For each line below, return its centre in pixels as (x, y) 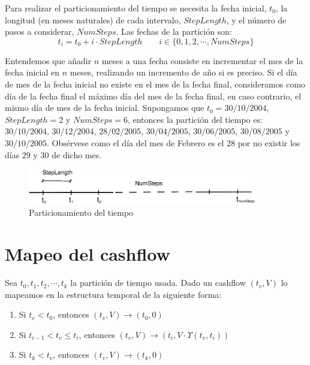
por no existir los (269, 142)
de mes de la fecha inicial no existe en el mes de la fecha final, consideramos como (155, 84)
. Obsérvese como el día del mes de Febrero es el (136, 142)
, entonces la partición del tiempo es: (195, 119)
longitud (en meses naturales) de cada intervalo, (93, 19)
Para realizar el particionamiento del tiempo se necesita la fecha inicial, (136, 8)
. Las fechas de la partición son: (174, 31)
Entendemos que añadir (48, 60)
